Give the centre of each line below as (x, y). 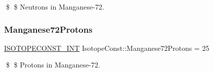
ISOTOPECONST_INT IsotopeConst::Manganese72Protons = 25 (107, 48)
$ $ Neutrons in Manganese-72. (55, 7)
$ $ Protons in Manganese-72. (53, 65)
